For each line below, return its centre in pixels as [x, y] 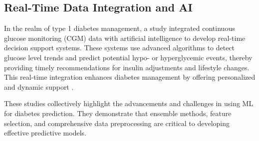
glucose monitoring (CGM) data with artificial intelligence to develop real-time [125, 38]
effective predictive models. [45, 133]
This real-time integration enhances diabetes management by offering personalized [130, 77]
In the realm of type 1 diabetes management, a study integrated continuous [120, 28]
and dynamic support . [39, 86]
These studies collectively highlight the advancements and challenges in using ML [129, 103]
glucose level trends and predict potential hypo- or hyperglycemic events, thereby [128, 57]
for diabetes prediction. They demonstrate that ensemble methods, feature [118, 113]
